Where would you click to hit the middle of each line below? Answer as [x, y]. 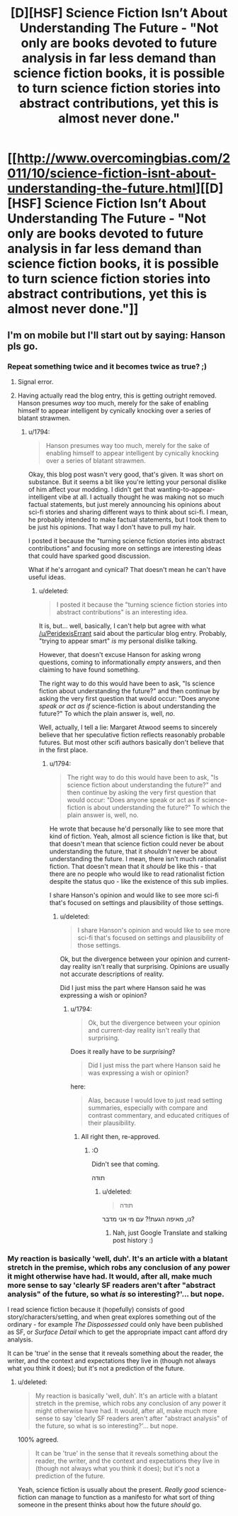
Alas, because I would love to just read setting [155, 1100]
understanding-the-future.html [102, 189]
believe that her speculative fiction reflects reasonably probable [132, 734]
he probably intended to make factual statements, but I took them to [127, 520]
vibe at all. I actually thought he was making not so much [141, 497]
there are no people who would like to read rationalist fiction [137, 874]
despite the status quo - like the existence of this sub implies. [139, 881]
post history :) [133, 1240]
